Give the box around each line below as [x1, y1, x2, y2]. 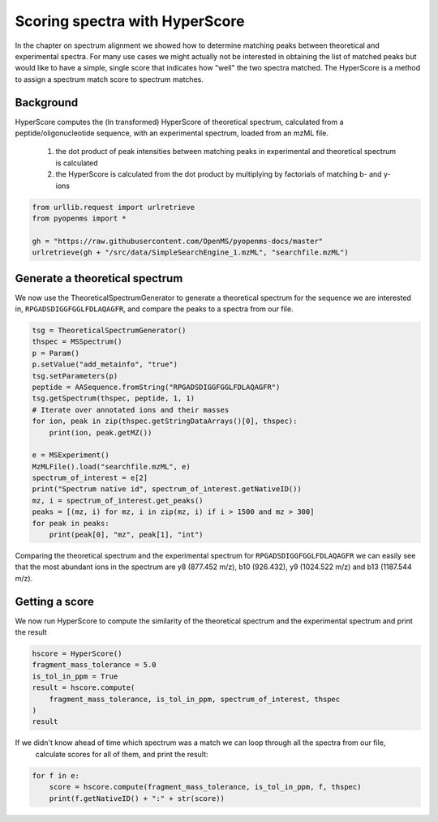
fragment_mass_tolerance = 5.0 [32, 661, 157, 670]
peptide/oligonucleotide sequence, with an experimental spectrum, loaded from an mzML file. [15, 128, 328, 138]
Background [15, 96, 79, 109]
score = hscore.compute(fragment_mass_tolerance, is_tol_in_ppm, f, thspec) [49, 782, 362, 792]
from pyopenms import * [32, 213, 127, 223]
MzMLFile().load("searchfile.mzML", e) [32, 462, 191, 471]
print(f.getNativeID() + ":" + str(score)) [49, 794, 225, 803]
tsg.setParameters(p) [32, 371, 118, 380]
